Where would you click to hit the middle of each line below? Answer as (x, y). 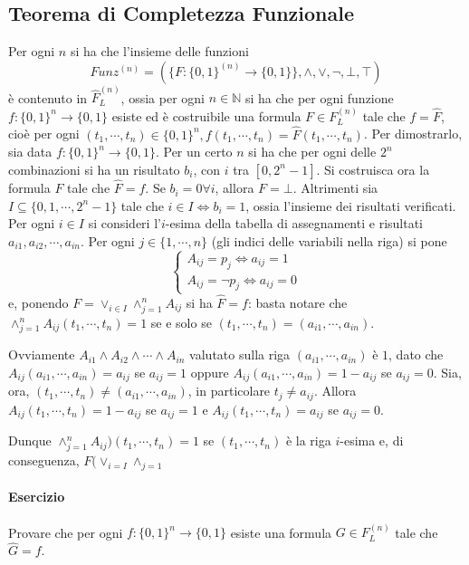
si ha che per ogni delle (312, 152)
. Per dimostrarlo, (413, 134)
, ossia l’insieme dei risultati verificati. (351, 205)
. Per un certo (194, 152)
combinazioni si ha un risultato (94, 169)
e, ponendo (38, 302)
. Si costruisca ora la (373, 169)
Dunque (30, 441)
